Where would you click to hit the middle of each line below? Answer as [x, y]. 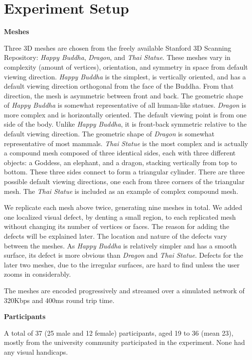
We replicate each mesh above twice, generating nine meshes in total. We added [123, 207]
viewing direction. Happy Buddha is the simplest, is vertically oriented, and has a [125, 76]
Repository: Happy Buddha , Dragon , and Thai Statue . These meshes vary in [117, 57]
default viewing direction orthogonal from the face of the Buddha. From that [119, 86]
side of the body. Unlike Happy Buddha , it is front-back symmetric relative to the [125, 124]
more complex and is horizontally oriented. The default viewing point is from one [125, 114]
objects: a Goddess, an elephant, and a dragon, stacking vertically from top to [121, 162]
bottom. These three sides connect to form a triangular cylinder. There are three [125, 172]
